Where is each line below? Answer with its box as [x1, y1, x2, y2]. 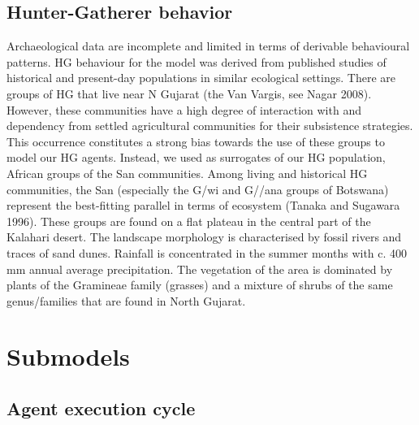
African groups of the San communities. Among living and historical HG [6, 164, 368, 181]
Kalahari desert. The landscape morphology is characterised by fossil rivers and [6, 228, 402, 245]
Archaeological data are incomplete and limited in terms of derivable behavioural [6, 37, 410, 54]
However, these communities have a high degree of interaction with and [6, 101, 361, 118]
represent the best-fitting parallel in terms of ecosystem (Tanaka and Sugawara [6, 197, 400, 214]
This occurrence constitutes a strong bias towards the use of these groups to [6, 132, 385, 150]
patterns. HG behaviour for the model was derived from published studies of [6, 53, 387, 70]
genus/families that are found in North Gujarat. [6, 292, 246, 309]
